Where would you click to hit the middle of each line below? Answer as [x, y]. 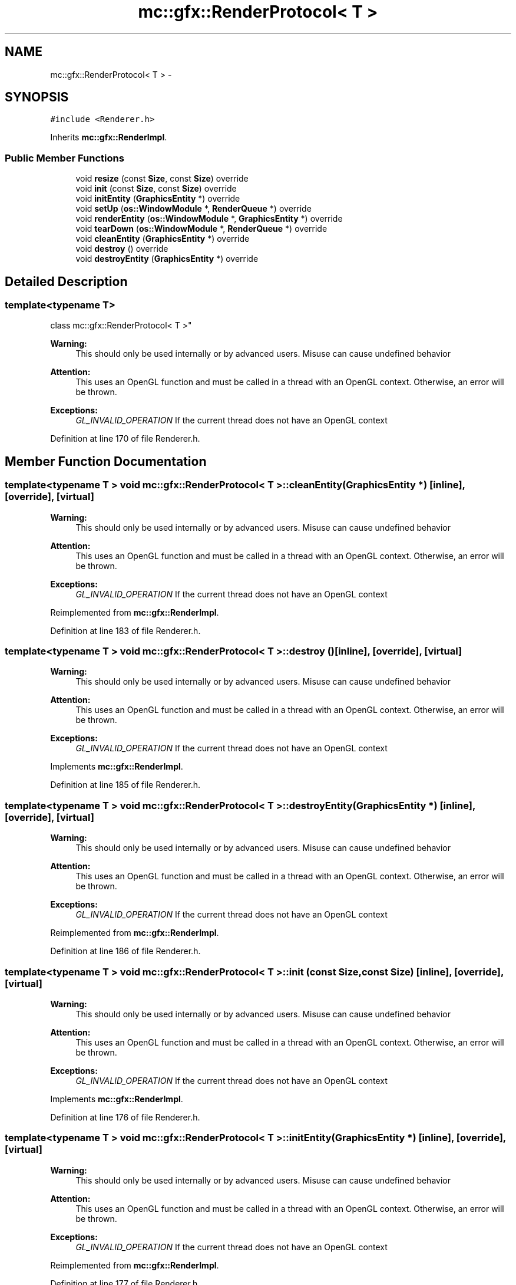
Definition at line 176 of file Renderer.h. [125, 1117]
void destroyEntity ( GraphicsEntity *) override [167, 259]
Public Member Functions [64, 158]
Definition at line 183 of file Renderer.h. [125, 630]
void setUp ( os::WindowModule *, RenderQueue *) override [193, 209]
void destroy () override [122, 249]
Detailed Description [66, 281]
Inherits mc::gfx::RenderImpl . [109, 137]
